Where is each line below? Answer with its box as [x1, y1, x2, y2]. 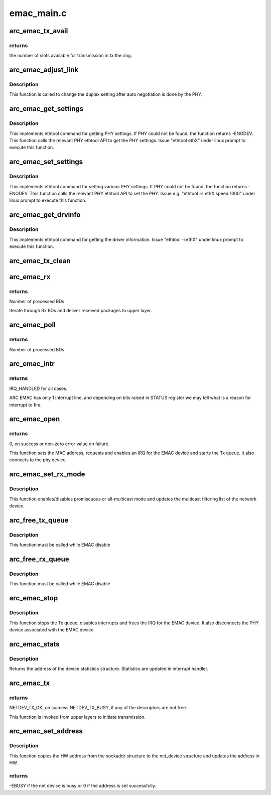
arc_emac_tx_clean [9, 256, 71, 265]
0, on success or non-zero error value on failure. [9, 441, 110, 447]
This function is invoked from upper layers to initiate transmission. [9, 714, 146, 720]
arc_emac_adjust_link [9, 66, 79, 74]
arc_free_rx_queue [9, 555, 70, 563]
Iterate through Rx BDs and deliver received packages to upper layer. [9, 308, 152, 314]
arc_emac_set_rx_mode [9, 470, 85, 479]
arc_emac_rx [9, 273, 51, 281]
